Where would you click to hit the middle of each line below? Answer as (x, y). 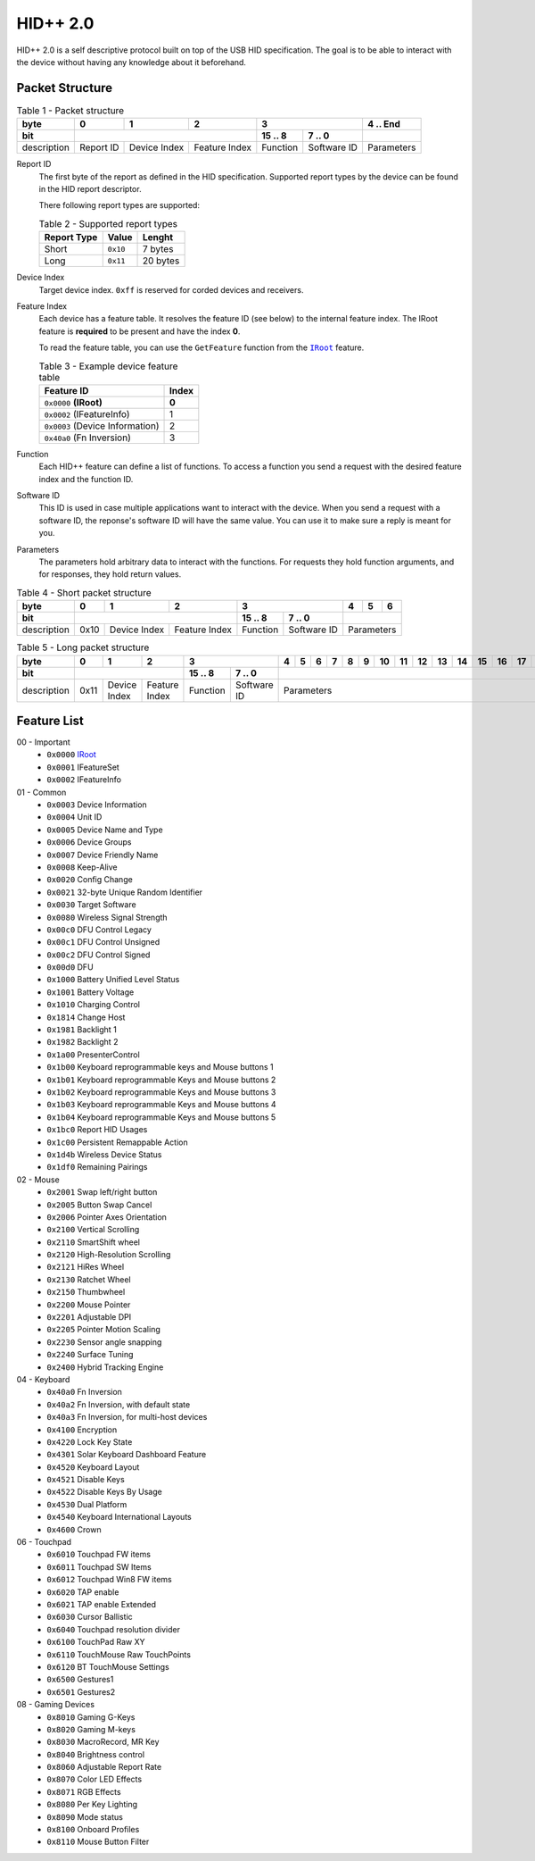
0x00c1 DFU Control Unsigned (103, 942)
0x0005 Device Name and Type (105, 830)
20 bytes (161, 261)
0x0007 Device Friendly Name (103, 855)
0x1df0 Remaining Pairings (97, 1167)
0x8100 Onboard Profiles (93, 1830)
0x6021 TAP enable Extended (101, 1604)
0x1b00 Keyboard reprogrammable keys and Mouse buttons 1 (160, 1067)
